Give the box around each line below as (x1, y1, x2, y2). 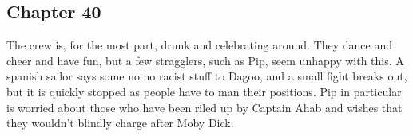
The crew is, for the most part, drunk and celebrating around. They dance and (6, 37, 393, 53)
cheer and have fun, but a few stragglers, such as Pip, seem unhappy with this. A (6, 52, 404, 68)
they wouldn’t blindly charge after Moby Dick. (6, 115, 234, 131)
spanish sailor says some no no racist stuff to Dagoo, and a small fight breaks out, (6, 68, 407, 84)
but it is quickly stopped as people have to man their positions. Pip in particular (6, 83, 402, 99)
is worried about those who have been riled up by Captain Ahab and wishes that (6, 99, 403, 115)
